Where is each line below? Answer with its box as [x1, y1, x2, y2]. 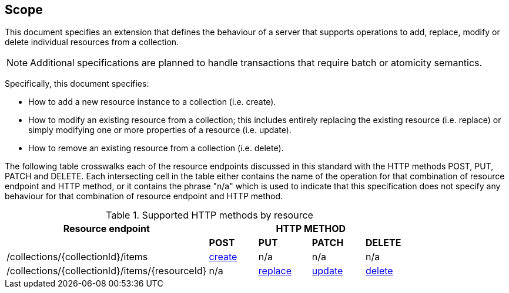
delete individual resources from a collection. [5, 37, 179, 47]
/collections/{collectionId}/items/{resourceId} [6, 265, 207, 277]
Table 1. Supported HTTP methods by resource [106, 209, 313, 222]
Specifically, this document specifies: [5, 79, 149, 89]
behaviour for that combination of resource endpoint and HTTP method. [5, 191, 283, 202]
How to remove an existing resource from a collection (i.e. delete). [28, 143, 284, 154]
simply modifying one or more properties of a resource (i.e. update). [28, 125, 292, 135]
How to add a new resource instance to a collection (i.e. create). [28, 97, 276, 107]
